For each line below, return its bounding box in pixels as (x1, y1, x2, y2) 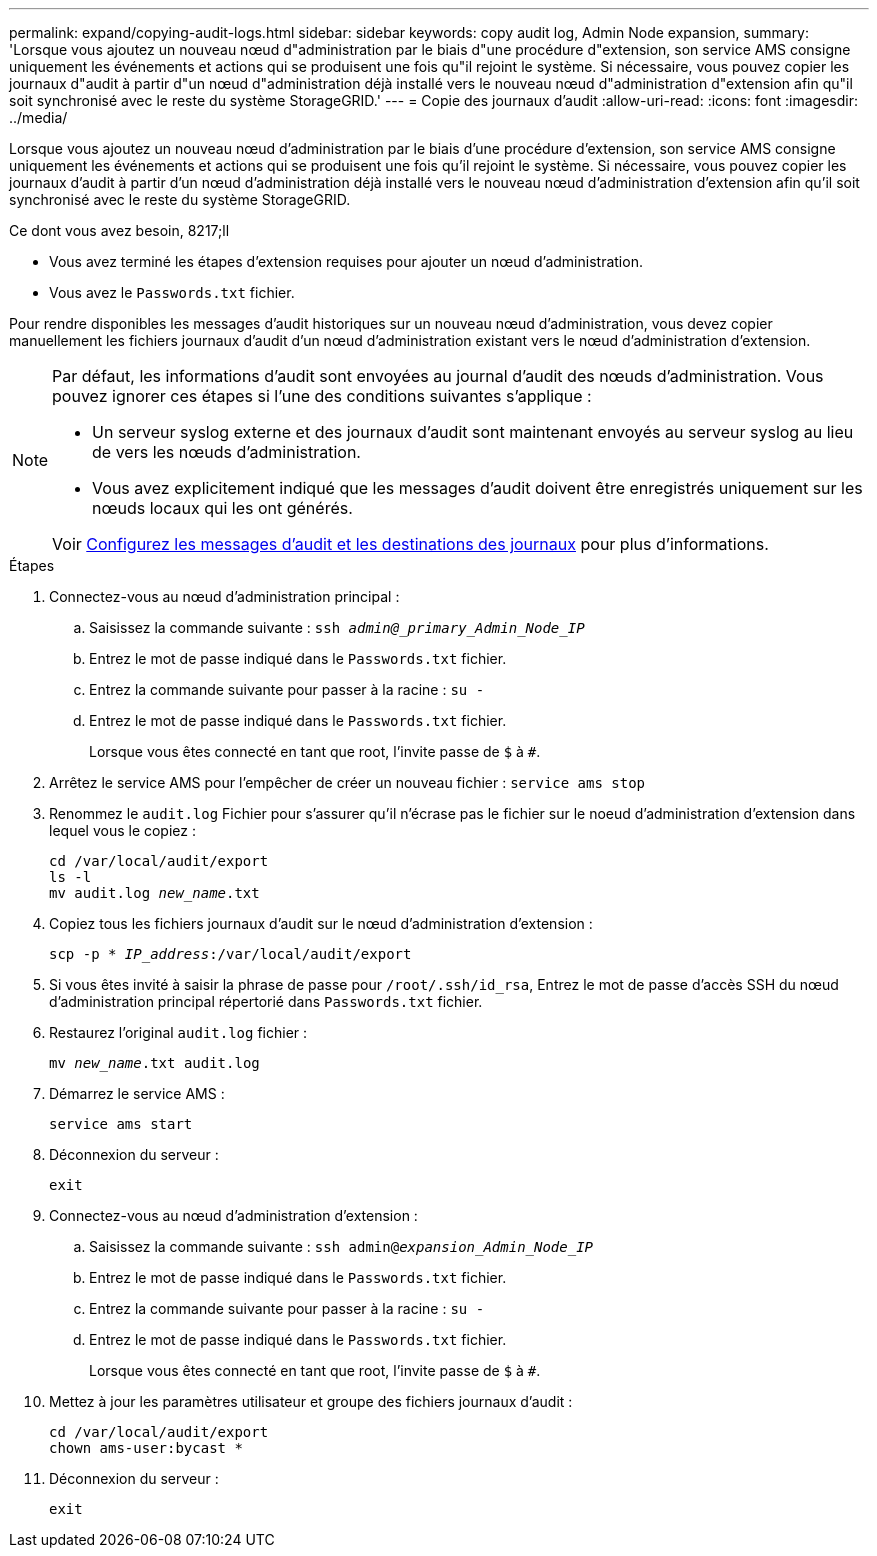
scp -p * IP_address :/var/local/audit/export (49, 946, 412, 962)
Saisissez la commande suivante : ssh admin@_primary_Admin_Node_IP (89, 619, 585, 636)
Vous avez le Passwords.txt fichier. (49, 284, 295, 301)
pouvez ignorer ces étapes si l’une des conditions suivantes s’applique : (52, 386, 592, 406)
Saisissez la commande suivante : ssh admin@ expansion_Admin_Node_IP (89, 1238, 594, 1255)
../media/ (9, 109, 68, 126)
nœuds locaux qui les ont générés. (92, 498, 353, 518)
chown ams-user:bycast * (49, 1440, 243, 1456)
